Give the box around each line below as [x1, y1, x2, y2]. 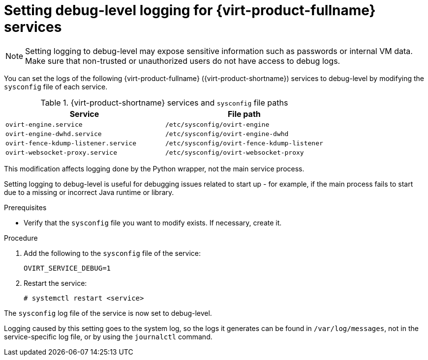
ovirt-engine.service [5, 120, 83, 128]
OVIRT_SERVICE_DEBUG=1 [24, 264, 111, 272]
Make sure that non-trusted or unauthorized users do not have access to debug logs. [25, 55, 340, 66]
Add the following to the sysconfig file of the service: [24, 249, 201, 257]
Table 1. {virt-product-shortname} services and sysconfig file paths [40, 97, 288, 108]
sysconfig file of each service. [4, 82, 108, 91]
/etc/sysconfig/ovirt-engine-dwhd [165, 130, 289, 138]
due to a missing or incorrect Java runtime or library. [4, 188, 174, 196]
